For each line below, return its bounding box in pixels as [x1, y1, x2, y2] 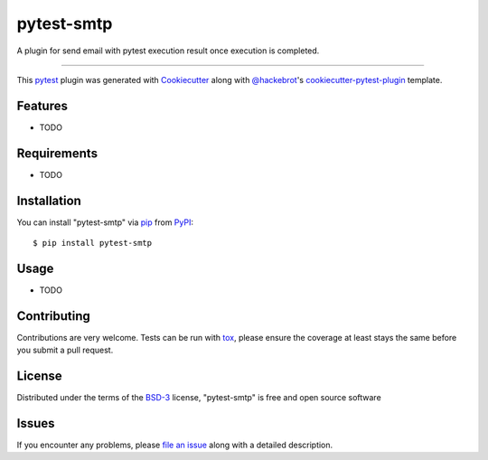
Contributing [16, 308, 90, 324]
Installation [16, 192, 81, 208]
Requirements [16, 146, 99, 161]
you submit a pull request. [16, 344, 114, 356]
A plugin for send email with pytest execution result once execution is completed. [16, 45, 320, 56]
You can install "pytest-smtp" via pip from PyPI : [16, 217, 194, 228]
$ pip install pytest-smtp [33, 238, 153, 249]
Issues [16, 416, 55, 431]
